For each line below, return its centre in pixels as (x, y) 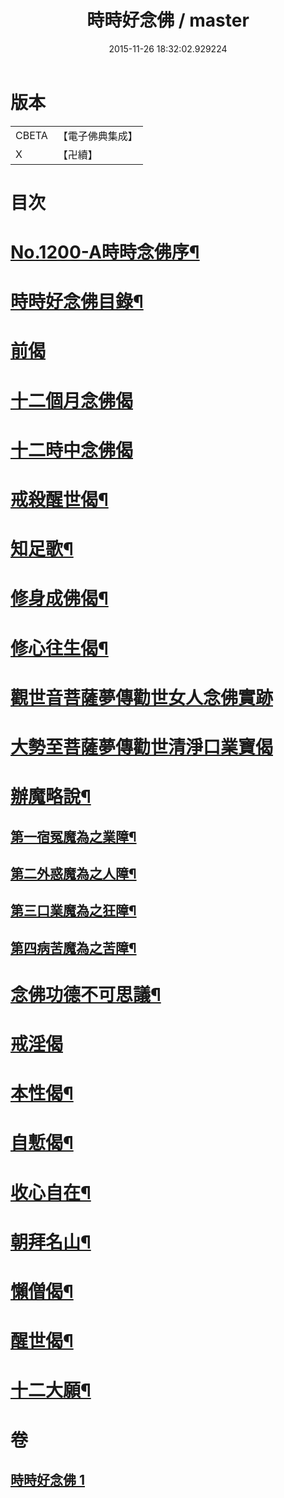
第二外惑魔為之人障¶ (73, 873)
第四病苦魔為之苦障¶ (73, 947)
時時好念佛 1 (48, 1479)
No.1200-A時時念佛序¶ (105, 252)
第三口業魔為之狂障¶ (73, 911)
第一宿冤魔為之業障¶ (73, 836)
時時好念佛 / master (168, 20)
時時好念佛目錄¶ (77, 302)
